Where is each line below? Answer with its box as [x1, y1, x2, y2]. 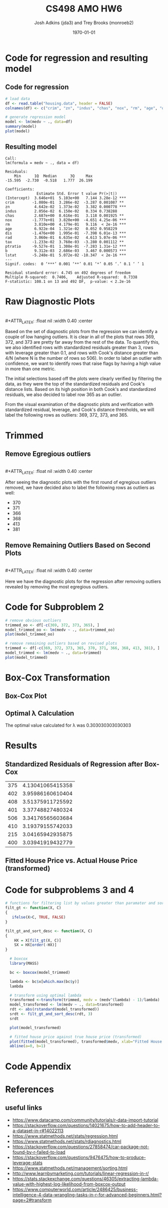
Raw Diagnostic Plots [5, 295, 95, 307]
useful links [5, 1103, 42, 1112]
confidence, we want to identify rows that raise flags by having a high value [5, 360, 161, 367]
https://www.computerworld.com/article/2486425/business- [12, 1186, 138, 1192]
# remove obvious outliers [5, 618, 61, 623]
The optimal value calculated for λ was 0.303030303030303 [5, 722, 131, 729]
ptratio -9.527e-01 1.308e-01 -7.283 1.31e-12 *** [5, 244, 126, 249]
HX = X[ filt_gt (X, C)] [14, 938, 61, 943]
